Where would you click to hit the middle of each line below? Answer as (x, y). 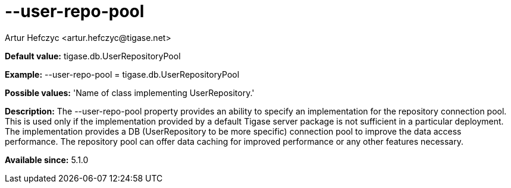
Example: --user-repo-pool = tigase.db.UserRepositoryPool (122, 74)
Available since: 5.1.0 (47, 160)
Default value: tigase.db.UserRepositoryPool (93, 56)
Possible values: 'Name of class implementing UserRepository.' (130, 93)
